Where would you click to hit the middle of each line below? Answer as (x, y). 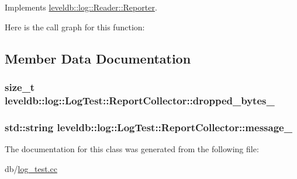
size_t (20, 87)
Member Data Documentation (98, 58)
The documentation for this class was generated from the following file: (132, 148)
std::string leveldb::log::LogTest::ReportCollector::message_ (148, 127)
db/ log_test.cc (31, 168)
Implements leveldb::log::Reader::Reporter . (81, 7)
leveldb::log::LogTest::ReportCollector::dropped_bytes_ (140, 100)
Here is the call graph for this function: (75, 27)
